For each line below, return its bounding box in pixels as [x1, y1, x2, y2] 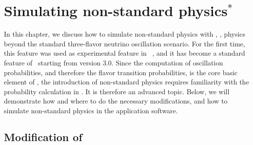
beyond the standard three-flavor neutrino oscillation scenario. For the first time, [4, 38, 245, 48]
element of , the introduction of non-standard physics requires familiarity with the [4, 77, 249, 87]
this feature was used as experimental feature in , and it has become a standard [4, 48, 245, 58]
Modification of [4, 129, 82, 144]
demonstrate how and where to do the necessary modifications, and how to [4, 96, 228, 106]
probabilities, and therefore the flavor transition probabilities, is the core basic [4, 67, 238, 77]
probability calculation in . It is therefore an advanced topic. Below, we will [4, 86, 230, 96]
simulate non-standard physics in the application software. [4, 105, 178, 115]
